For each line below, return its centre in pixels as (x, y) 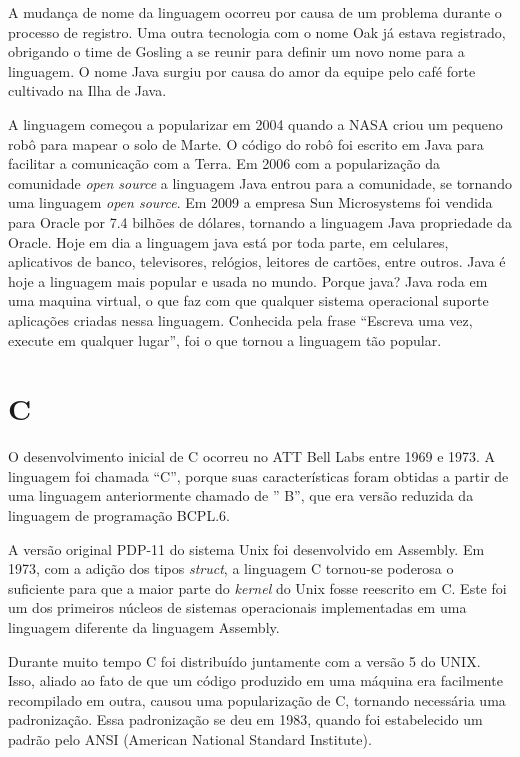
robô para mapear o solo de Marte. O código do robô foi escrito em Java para (246, 143)
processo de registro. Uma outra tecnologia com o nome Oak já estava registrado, (257, 31)
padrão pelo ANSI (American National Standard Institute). (190, 738)
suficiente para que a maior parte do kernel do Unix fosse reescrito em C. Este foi (257, 587)
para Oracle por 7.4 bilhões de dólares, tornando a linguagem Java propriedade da (260, 221)
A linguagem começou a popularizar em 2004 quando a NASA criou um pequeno (255, 123)
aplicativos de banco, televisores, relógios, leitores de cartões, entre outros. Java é (257, 261)
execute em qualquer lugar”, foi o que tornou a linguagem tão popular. (225, 339)
